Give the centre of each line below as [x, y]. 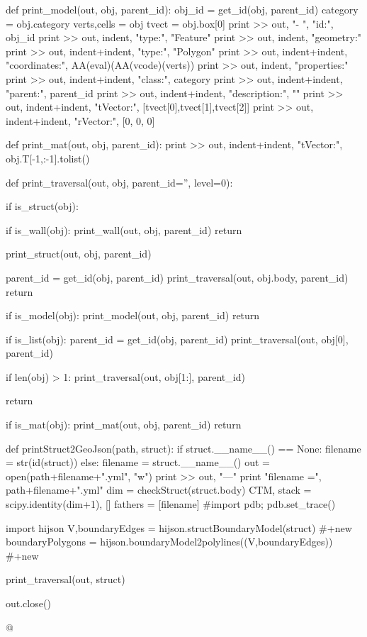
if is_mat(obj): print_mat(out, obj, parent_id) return [124, 425]
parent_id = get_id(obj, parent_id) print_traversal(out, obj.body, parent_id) [177, 277]
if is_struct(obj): [42, 206]
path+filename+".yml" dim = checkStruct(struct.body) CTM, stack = [159, 490]
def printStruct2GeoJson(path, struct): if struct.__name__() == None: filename [183, 448]
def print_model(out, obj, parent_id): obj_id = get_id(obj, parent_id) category [182, 9]
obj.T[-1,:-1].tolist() [48, 158]
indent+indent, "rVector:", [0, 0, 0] [80, 120]
